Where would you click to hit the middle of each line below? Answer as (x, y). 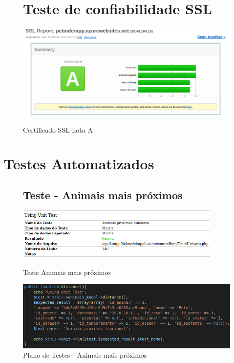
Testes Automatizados (79, 163)
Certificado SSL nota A (58, 130)
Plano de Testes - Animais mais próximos (85, 355)
